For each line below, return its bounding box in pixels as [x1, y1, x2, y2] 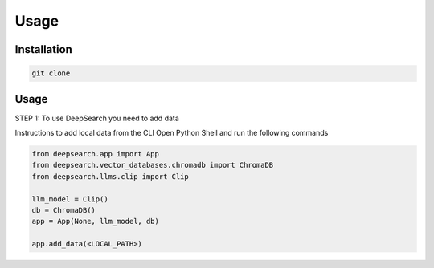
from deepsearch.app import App [31, 149, 160, 159]
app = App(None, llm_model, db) [31, 217, 160, 226]
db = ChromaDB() [31, 205, 96, 214]
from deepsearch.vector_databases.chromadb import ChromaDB [31, 160, 274, 170]
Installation [14, 43, 72, 56]
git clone [31, 69, 71, 78]
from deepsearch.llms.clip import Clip [31, 172, 189, 181]
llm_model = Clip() [31, 194, 108, 204]
